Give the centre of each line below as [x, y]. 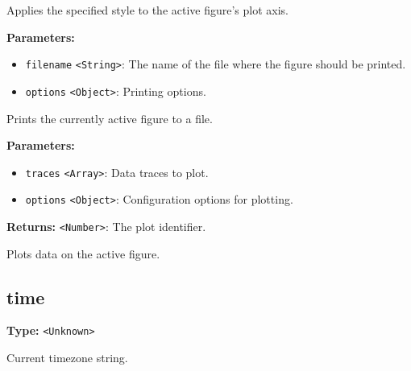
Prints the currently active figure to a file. [110, 118]
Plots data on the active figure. [83, 253]
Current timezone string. [67, 358]
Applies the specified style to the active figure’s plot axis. [148, 10]
